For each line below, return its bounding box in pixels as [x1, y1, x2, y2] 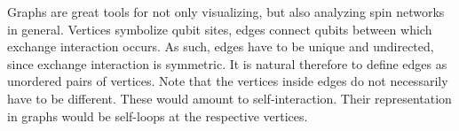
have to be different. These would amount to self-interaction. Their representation [7, 89, 452, 107]
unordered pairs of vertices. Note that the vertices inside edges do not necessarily [7, 72, 448, 90]
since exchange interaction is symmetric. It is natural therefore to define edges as [7, 54, 447, 73]
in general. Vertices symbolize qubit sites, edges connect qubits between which [7, 19, 432, 38]
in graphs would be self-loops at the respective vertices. [7, 106, 308, 125]
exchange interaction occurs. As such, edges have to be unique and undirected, [7, 37, 434, 56]
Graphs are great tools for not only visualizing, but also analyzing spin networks [7, 3, 445, 20]
